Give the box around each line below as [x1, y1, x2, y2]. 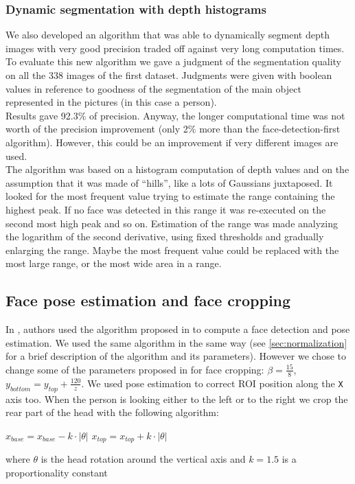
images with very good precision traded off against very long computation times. [5, 41, 345, 55]
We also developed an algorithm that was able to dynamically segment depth [5, 27, 330, 42]
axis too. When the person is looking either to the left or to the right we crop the [5, 391, 348, 406]
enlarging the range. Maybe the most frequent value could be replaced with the [5, 242, 339, 257]
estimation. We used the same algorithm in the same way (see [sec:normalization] [5, 335, 347, 349]
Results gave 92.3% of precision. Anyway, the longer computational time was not [5, 108, 345, 122]
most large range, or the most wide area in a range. [5, 256, 222, 270]
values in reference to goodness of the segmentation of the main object [5, 81, 301, 95]
